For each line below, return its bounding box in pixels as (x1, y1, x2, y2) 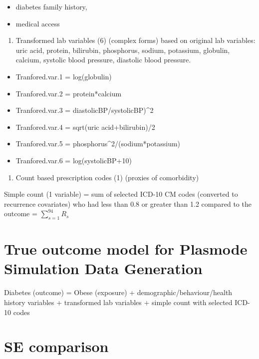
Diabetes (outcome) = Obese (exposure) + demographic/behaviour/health (4, 287, 233, 298)
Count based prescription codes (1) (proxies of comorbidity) (15, 172, 199, 182)
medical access (15, 18, 60, 28)
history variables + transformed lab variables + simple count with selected (4, 297, 233, 308)
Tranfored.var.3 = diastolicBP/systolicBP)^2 (15, 105, 154, 115)
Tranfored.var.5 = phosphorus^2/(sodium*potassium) (15, 138, 181, 149)
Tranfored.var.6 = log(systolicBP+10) (15, 155, 132, 165)
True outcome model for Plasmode (4, 239, 248, 259)
